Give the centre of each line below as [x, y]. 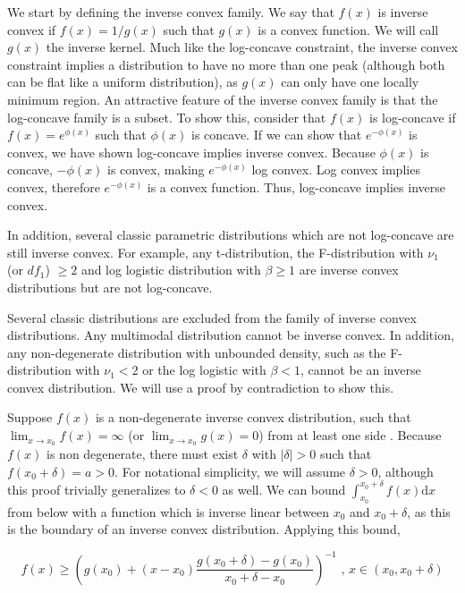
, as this [429, 511]
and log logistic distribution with [171, 270]
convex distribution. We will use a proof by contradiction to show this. [201, 387]
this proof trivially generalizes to [97, 489]
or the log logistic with [204, 370]
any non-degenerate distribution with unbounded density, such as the [197, 352]
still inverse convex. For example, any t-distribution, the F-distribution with [216, 252]
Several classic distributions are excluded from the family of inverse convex [212, 317]
